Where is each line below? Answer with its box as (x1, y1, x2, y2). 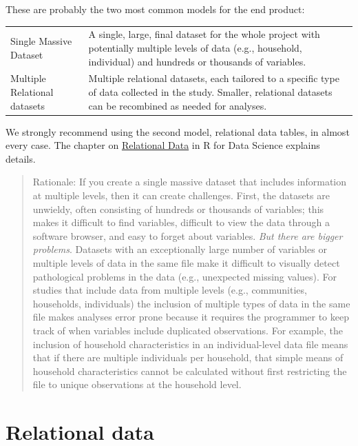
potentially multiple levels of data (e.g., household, (88, 40, 302, 54)
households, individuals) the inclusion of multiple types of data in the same (32, 296, 350, 310)
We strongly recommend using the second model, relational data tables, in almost (6, 124, 350, 139)
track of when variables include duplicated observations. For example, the (32, 323, 343, 337)
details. (6, 151, 36, 165)
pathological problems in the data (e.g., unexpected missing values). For (32, 269, 337, 283)
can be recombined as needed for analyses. (88, 98, 267, 112)
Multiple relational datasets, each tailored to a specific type (88, 71, 339, 85)
